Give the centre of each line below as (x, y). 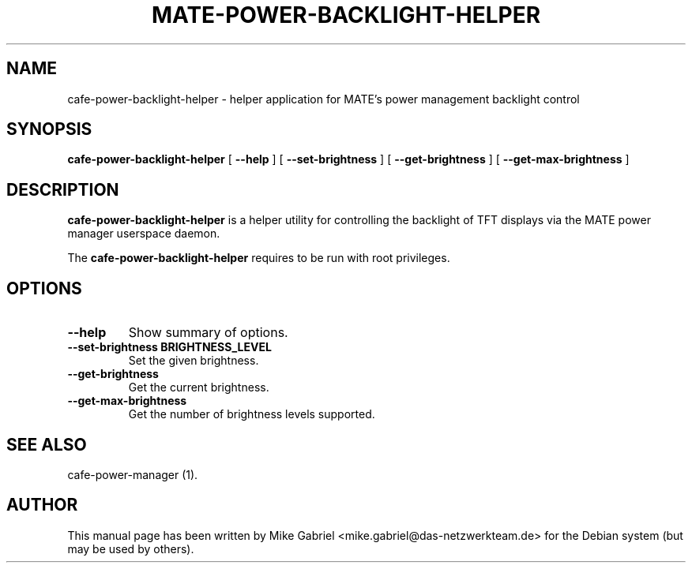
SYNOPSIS (49, 129)
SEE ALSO (47, 444)
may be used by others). (131, 548)
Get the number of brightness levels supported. (252, 414)
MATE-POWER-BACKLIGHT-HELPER (346, 15)
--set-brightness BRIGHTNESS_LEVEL (169, 347)
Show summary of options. (208, 333)
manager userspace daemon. (144, 234)
